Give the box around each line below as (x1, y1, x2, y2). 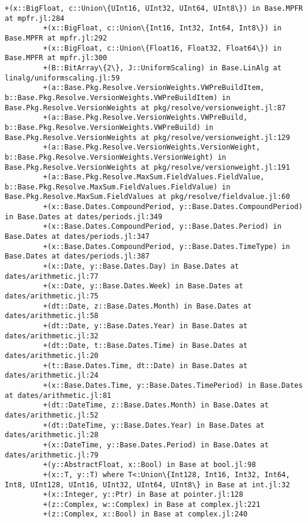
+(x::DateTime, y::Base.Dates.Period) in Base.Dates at (43, 440, 269, 449)
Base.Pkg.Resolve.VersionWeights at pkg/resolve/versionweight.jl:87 (5, 103, 286, 112)
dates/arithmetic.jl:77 (5, 272, 99, 281)
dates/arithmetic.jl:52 (5, 410, 99, 419)
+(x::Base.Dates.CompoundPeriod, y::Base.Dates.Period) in (43, 222, 282, 231)
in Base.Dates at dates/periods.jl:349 (5, 212, 162, 221)
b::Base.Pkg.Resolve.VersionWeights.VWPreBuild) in (5, 123, 213, 132)
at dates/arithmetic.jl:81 (5, 391, 111, 400)
